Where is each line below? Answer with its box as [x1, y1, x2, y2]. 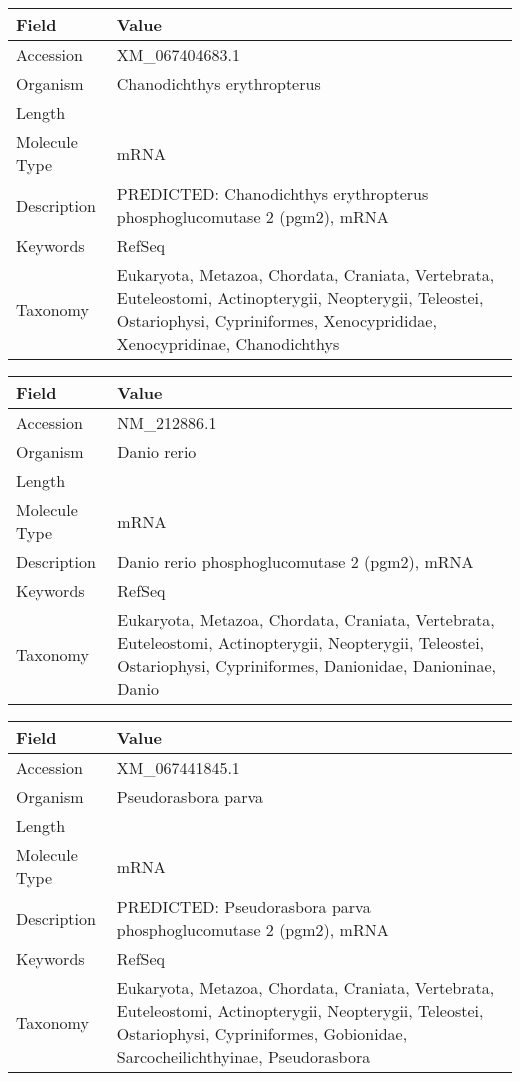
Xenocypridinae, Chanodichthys [116, 332, 340, 355]
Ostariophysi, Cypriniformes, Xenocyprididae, [116, 309, 437, 332]
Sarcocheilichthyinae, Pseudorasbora [116, 1045, 371, 1068]
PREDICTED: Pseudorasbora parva [116, 895, 371, 918]
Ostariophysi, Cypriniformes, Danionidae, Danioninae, [117, 654, 497, 677]
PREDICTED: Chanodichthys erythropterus [116, 182, 429, 205]
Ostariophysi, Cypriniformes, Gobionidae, [116, 1022, 408, 1045]
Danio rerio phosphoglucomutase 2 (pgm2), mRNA [117, 550, 474, 573]
